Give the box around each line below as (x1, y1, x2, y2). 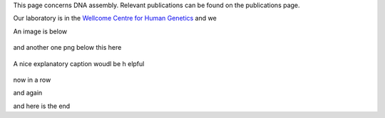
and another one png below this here (13, 43, 122, 52)
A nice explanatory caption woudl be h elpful (13, 59, 145, 68)
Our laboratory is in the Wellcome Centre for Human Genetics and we (13, 14, 217, 23)
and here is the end (13, 102, 71, 110)
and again (13, 89, 43, 97)
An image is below (13, 27, 68, 36)
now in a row (13, 75, 51, 84)
